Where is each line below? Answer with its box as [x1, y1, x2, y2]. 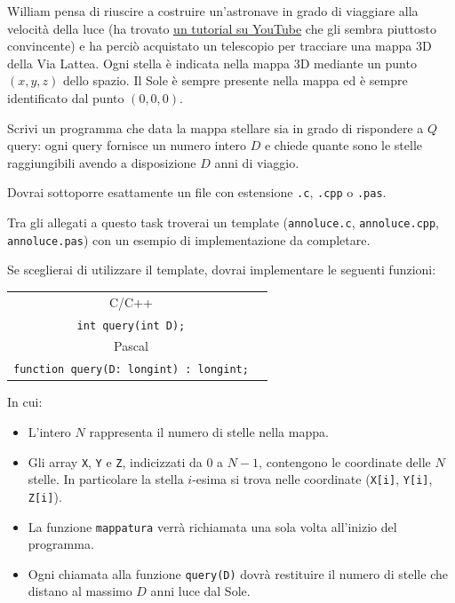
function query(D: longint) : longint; [13, 363, 249, 377]
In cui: [7, 393, 43, 411]
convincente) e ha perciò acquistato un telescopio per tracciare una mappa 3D [7, 36, 432, 55]
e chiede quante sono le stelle [264, 136, 423, 155]
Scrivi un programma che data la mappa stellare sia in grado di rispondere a [7, 118, 424, 137]
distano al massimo [28, 582, 132, 600]
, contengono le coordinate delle [259, 452, 431, 471]
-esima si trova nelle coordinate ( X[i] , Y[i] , [192, 470, 433, 488]
